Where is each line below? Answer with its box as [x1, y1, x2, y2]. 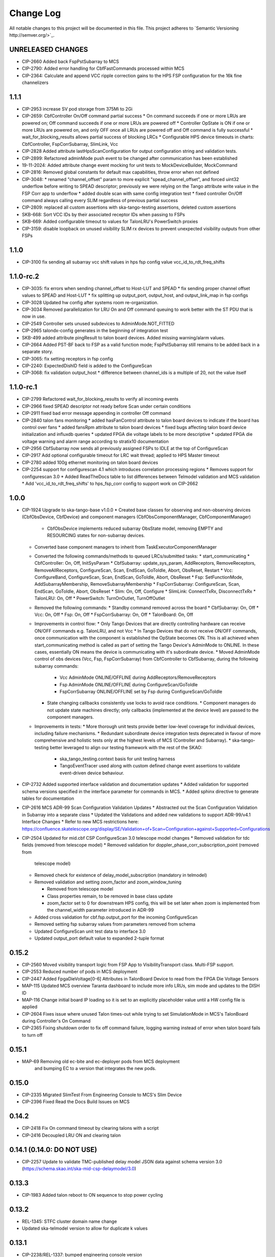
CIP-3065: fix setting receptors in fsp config [22, 355, 113, 362]
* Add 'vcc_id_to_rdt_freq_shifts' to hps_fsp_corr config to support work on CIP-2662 [22, 481, 198, 487]
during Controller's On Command [22, 1018, 90, 1024]
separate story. [22, 348, 53, 354]
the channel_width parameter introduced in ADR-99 [47, 907, 154, 913]
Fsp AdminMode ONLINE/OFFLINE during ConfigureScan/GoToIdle [59, 681, 198, 687]
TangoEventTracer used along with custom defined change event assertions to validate [59, 763, 240, 769]
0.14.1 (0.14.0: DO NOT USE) [9, 1145, 98, 1154]
